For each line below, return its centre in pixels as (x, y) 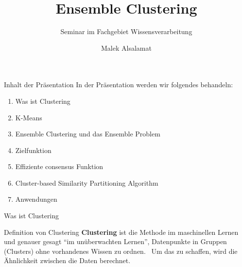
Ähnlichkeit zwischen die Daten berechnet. (67, 260)
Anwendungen (36, 199)
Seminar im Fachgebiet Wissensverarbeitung (126, 31)
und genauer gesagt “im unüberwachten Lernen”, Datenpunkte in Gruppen (115, 241)
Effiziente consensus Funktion (59, 166)
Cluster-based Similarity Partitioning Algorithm (87, 182)
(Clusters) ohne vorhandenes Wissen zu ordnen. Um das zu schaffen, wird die (121, 251)
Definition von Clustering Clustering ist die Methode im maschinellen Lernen (121, 232)
